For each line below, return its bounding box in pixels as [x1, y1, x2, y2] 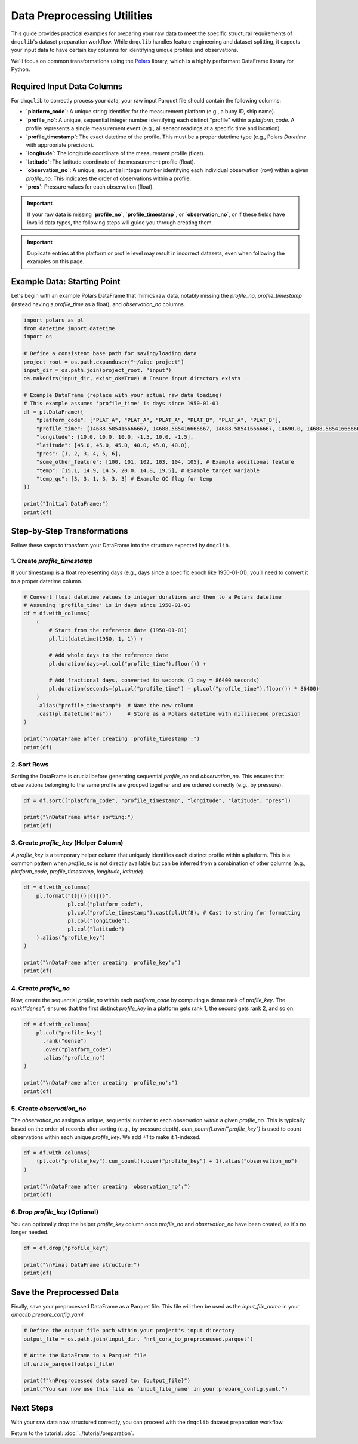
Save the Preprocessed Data [11, 1287, 119, 1297]
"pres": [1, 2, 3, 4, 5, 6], [36, 450, 122, 457]
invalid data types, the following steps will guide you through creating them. [27, 219, 214, 226]
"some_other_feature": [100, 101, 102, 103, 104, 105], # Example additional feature [36, 458, 295, 466]
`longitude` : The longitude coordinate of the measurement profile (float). [26, 150, 205, 157]
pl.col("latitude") [67, 926, 125, 932]
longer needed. [11, 1229, 49, 1236]
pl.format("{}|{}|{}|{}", [36, 892, 112, 899]
